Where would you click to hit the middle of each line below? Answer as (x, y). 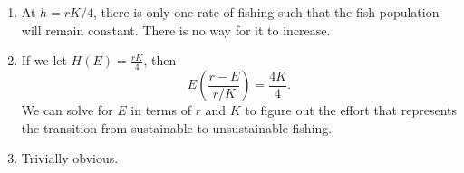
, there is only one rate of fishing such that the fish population (266, 12)
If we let (44, 60)
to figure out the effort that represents (351, 110)
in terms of (161, 110)
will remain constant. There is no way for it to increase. (176, 29)
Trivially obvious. (70, 158)
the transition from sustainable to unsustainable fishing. (177, 127)
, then (160, 60)
